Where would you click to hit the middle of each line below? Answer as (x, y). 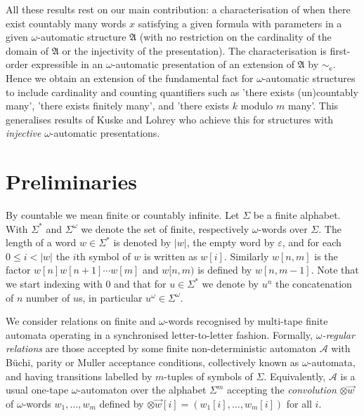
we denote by (230, 284)
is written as (171, 256)
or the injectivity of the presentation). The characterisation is (194, 50)
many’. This (313, 106)
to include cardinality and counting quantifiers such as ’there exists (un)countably (182, 92)
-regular (338, 334)
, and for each (312, 242)
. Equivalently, (295, 376)
